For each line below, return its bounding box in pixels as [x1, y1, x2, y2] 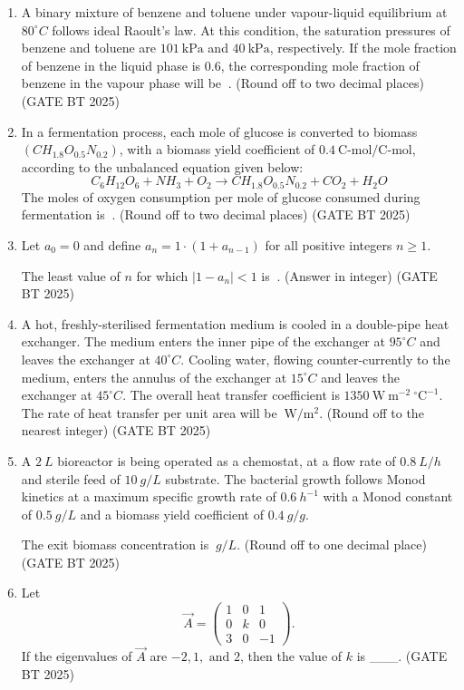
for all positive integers [265, 235, 392, 254]
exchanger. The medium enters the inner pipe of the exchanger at [21, 332, 385, 351]
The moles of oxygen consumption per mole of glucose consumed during [21, 187, 420, 206]
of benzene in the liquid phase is [21, 55, 201, 74]
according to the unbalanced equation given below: [21, 157, 304, 176]
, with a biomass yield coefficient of [119, 140, 315, 159]
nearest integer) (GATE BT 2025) [21, 421, 211, 440]
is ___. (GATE [356, 646, 448, 666]
